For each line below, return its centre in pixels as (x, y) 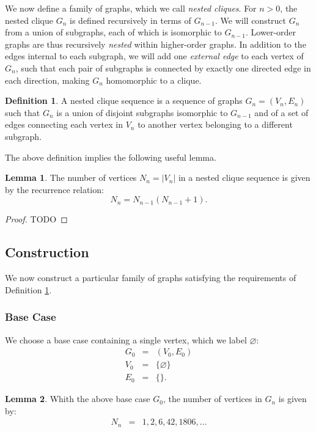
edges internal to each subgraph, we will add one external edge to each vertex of (154, 56)
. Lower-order (271, 32)
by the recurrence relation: (54, 189)
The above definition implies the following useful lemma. (111, 157)
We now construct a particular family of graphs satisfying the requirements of (151, 278)
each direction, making (47, 80)
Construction (47, 252)
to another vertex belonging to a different (215, 124)
